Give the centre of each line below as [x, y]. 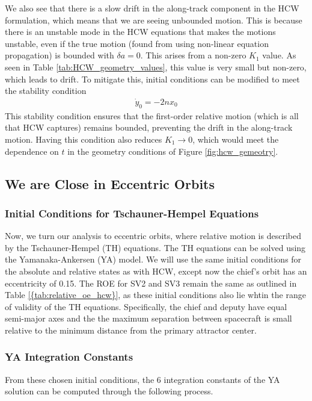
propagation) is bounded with [60, 55]
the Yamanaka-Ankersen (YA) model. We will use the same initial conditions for [153, 259]
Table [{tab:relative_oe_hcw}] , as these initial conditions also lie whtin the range [155, 295]
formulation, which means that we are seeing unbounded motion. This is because [154, 20]
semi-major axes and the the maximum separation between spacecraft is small [148, 318]
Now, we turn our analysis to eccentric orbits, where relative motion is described [153, 236]
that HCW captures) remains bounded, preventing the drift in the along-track [149, 127]
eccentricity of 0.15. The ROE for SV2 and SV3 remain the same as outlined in [151, 283]
